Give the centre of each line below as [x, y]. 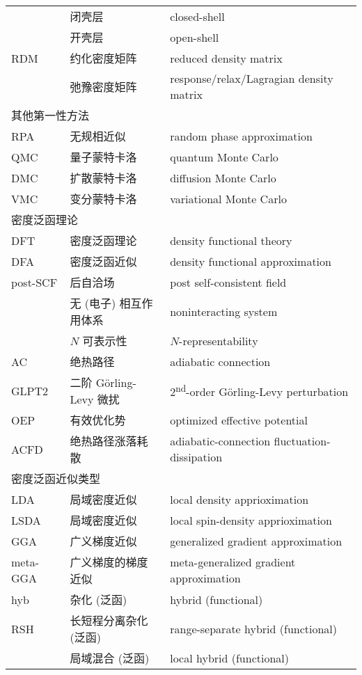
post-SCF [34, 282]
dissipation [196, 457]
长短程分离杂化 [109, 620]
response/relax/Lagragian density [252, 78]
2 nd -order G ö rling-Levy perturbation [259, 390]
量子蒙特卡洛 [103, 157]
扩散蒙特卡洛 [103, 178]
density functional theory [231, 240]
